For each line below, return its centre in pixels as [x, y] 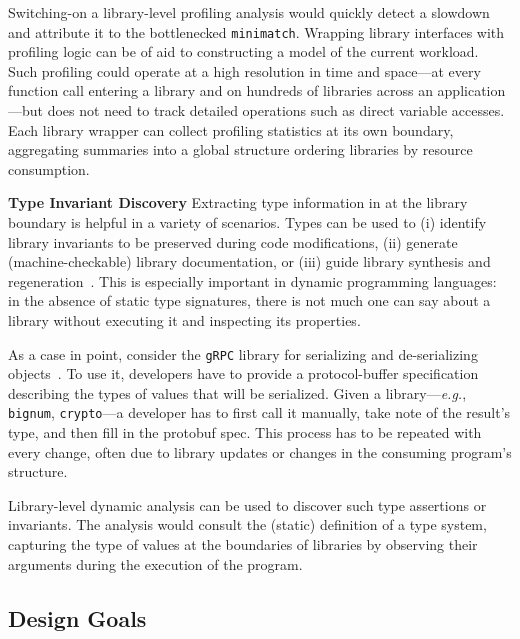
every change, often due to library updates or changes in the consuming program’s [260, 451]
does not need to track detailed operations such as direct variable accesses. [276, 110]
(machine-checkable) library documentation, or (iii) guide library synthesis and [249, 261]
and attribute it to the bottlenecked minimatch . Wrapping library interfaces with [256, 31]
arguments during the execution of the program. [155, 563]
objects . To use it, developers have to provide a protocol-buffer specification [243, 373]
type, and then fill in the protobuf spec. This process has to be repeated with [245, 432]
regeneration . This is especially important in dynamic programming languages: [252, 280]
